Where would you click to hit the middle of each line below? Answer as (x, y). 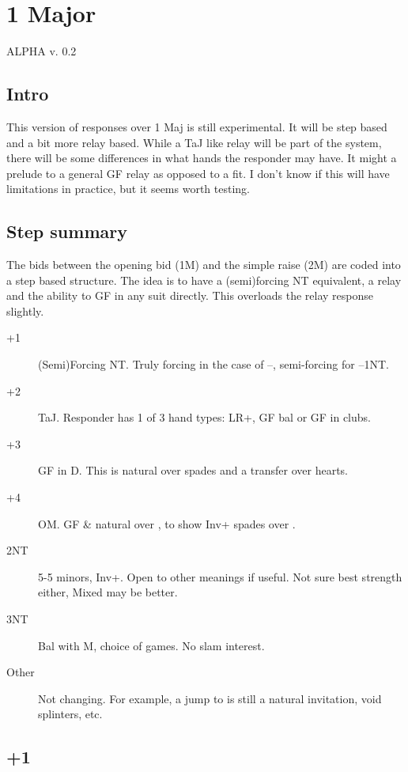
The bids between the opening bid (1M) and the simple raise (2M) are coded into (204, 265)
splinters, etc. (70, 714)
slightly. (25, 310)
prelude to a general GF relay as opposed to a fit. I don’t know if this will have (198, 173)
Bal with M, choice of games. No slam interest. (151, 645)
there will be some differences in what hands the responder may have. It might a (202, 158)
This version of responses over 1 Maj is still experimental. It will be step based (197, 126)
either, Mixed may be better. (108, 592)
